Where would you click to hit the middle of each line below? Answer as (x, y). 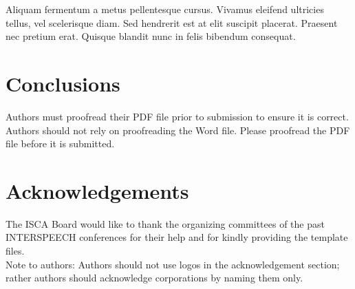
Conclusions (63, 83)
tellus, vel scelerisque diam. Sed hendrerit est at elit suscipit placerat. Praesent (172, 22)
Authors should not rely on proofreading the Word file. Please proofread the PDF (178, 130)
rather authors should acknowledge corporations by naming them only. (154, 278)
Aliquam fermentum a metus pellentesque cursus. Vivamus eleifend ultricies (165, 9)
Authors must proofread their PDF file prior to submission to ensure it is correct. (177, 116)
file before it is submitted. (60, 143)
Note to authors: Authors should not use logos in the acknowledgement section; (173, 264)
